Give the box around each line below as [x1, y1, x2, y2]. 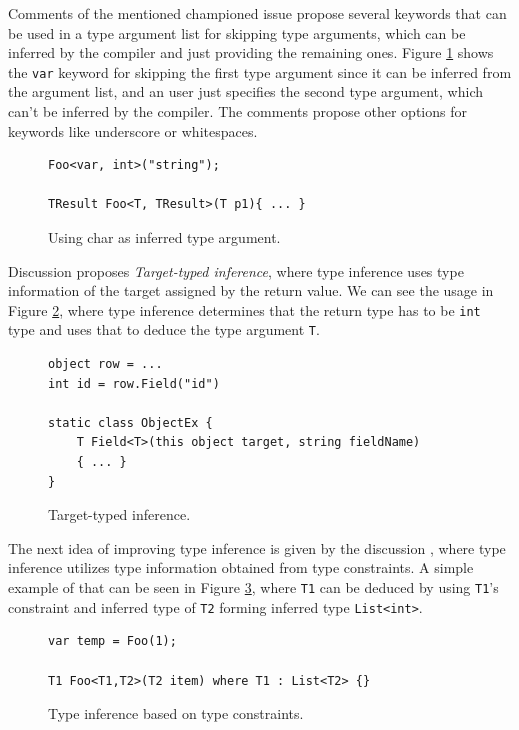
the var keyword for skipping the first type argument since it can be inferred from [8, 61, 512, 82]
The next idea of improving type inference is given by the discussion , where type [8, 537, 506, 558]
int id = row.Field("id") [48, 376, 220, 391]
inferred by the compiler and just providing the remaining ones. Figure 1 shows [8, 42, 494, 63]
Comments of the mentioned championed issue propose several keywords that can [8, 3, 507, 23]
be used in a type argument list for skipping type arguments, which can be [8, 22, 466, 43]
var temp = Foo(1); [48, 634, 177, 649]
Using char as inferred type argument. [48, 227, 281, 247]
